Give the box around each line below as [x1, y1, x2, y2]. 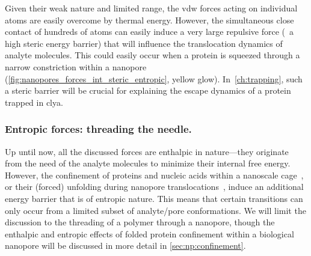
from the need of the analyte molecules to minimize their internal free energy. [5, 157, 291, 169]
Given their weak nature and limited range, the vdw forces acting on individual [5, 2, 298, 14]
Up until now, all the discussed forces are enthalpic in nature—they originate [5, 145, 289, 157]
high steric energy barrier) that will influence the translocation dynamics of [5, 37, 283, 49]
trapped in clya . [5, 96, 63, 108]
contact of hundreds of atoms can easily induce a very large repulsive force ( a [5, 25, 294, 38]
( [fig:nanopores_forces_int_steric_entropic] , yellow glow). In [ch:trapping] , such [5, 72, 303, 85]
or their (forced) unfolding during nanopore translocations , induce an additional [5, 180, 304, 193]
